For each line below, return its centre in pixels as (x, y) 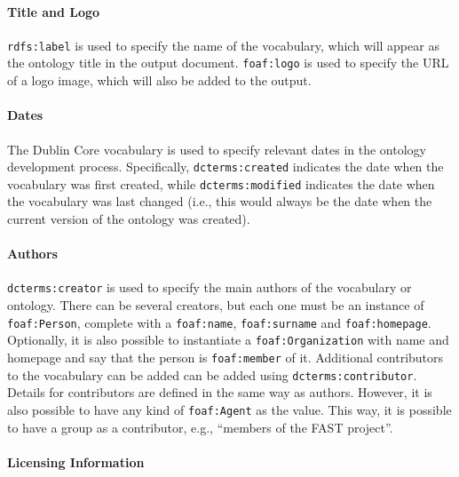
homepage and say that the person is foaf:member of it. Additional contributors (226, 357)
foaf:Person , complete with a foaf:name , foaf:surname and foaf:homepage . (219, 322)
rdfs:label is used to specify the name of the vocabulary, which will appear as (223, 45)
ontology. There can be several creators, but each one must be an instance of (216, 305)
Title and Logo (54, 11)
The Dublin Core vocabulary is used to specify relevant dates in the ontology (217, 149)
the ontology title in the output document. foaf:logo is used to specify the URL (228, 63)
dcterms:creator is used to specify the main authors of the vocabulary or (210, 287)
